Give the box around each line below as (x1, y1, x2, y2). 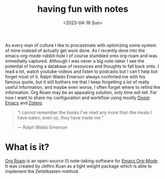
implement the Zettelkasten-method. (5, 168, 80, 174)
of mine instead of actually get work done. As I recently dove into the (5, 47, 145, 53)
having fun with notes (37, 3, 129, 15)
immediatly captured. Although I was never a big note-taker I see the (5, 58, 144, 64)
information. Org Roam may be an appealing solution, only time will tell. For (5, 89, 157, 95)
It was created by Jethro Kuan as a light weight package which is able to (5, 163, 152, 169)
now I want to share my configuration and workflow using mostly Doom (5, 95, 150, 101)
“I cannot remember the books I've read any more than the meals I (17, 109, 152, 115)
